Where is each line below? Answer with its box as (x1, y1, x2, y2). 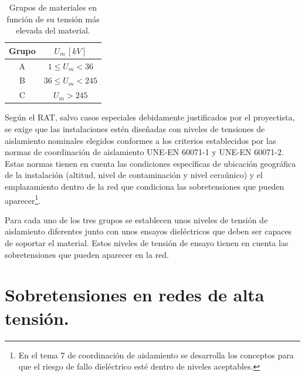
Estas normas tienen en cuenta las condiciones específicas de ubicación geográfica (5, 157, 296, 169)
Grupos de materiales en (9, 1, 97, 13)
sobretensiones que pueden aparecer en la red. (5, 248, 169, 260)
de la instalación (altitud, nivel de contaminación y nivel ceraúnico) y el (5, 169, 263, 181)
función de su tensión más (6, 12, 100, 25)
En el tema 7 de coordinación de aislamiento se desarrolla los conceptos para (18, 348, 294, 361)
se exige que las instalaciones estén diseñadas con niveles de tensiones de (5, 123, 265, 135)
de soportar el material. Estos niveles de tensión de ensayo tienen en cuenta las (5, 237, 289, 249)
